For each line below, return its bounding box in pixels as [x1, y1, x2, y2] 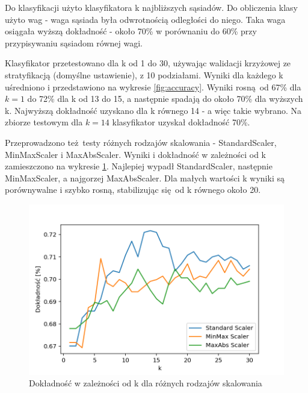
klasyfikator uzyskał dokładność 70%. [112, 116, 250, 128]
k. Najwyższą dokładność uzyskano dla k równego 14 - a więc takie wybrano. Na [5, 104, 302, 116]
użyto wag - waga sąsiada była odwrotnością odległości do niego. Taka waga [5, 13, 286, 25]
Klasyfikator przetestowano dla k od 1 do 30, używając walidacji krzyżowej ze [5, 57, 291, 69]
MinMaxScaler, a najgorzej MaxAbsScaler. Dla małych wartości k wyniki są [5, 171, 285, 184]
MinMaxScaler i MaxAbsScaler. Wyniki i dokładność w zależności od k [5, 148, 266, 160]
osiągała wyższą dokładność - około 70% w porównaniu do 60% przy [5, 25, 257, 37]
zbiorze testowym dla [5, 116, 83, 128]
